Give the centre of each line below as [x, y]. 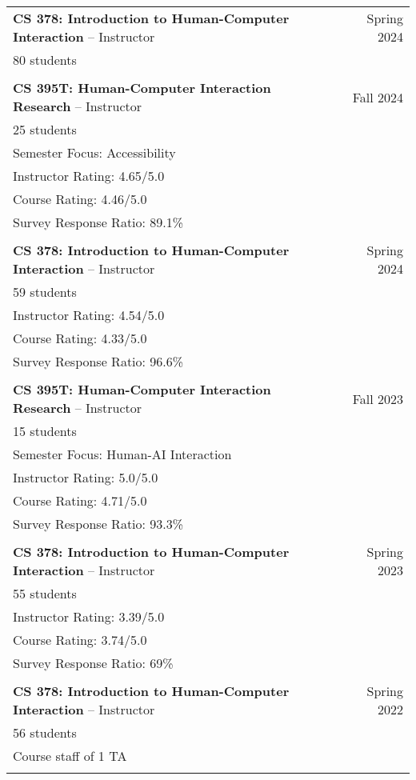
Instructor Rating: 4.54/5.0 [89, 315]
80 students [45, 60]
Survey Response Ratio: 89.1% [98, 222]
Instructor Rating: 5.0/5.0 [86, 477]
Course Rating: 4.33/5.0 [80, 338]
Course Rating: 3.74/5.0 [80, 640]
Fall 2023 [378, 398]
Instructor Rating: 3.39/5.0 [89, 616]
